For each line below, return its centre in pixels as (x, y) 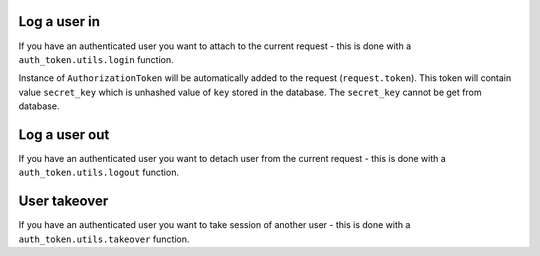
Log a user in (59, 21)
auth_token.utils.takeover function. (104, 239)
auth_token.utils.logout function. (99, 172)
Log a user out (64, 134)
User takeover (63, 201)
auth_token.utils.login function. (96, 59)
